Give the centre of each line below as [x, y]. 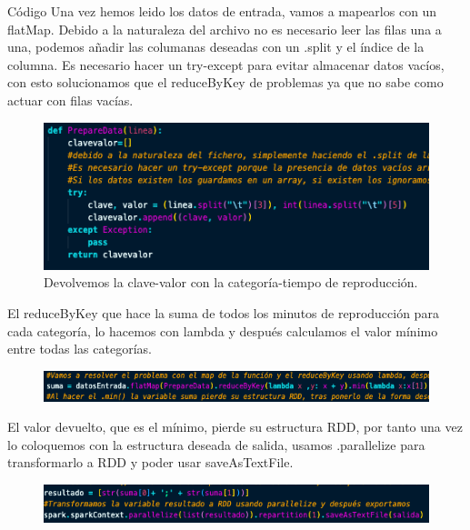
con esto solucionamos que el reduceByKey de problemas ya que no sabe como [225, 82]
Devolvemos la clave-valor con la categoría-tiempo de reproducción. [231, 282]
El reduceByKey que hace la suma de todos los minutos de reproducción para [223, 313]
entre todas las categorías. [80, 349]
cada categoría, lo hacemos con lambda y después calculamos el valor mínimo [223, 330]
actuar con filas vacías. [70, 100]
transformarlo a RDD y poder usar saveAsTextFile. [150, 462]
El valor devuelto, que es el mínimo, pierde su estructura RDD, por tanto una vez [235, 427]
